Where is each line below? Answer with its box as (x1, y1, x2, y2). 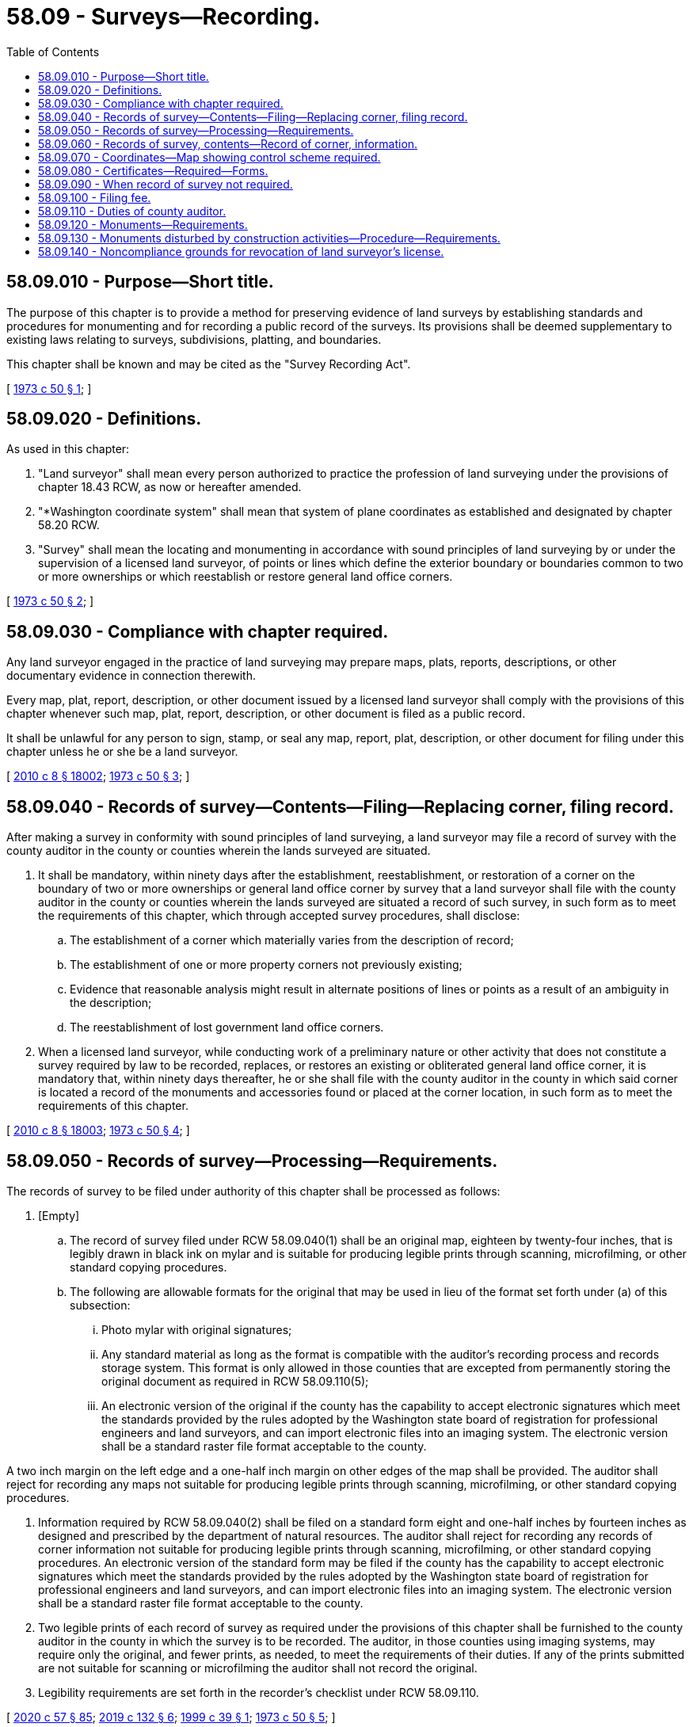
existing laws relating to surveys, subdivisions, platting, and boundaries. (6, 332, 382, 346)
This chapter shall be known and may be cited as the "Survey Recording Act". (6, 356, 411, 371)
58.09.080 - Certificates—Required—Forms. (38, 163, 268, 177)
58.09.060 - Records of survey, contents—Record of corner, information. (38, 136, 418, 151)
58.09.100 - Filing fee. (38, 190, 151, 204)
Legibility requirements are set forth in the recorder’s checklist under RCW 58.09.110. (38, 1685, 479, 1699)
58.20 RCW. (38, 518, 100, 532)
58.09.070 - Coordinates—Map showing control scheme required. (38, 150, 381, 164)
